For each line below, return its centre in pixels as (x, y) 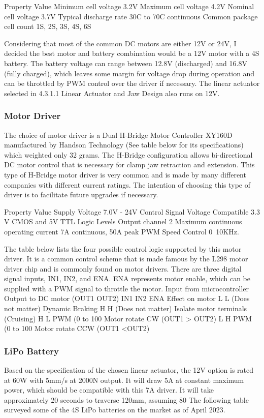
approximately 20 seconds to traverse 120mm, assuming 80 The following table (126, 399)
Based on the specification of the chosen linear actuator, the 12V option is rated (129, 370)
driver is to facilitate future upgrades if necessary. (81, 195)
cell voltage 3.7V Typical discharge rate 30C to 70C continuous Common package (131, 16)
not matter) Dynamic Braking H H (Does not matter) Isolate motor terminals (126, 308)
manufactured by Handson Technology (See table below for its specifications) (124, 145)
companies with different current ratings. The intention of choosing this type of (127, 184)
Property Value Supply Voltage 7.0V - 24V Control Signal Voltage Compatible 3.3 (132, 211)
